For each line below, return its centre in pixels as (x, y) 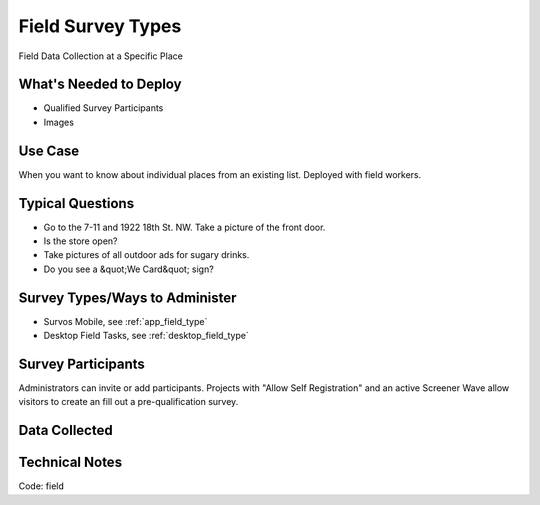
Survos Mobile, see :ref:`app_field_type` (125, 321)
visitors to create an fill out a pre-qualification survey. (128, 402)
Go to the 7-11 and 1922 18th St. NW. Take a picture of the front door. (184, 227)
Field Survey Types (100, 26)
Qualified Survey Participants (103, 108)
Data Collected (66, 430)
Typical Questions (76, 203)
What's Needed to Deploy (100, 84)
